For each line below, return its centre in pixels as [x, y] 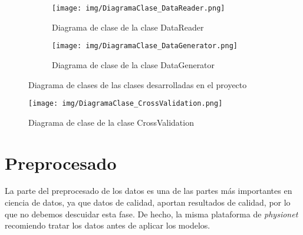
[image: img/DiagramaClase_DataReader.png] [139, 8]
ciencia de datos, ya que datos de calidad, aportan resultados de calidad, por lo [148, 202]
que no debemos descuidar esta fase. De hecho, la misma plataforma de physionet [151, 214]
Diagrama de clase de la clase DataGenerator [134, 64]
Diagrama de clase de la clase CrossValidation [111, 122]
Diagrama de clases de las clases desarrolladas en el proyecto [138, 84]
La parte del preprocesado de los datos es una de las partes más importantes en [149, 191]
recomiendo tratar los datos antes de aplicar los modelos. [108, 225]
